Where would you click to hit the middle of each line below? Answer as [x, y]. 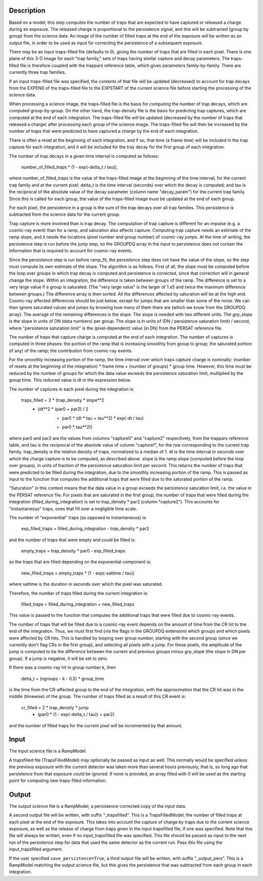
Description [27, 10]
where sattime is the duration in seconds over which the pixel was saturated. [86, 584]
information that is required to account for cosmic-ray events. [71, 251]
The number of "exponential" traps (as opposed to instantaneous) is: [78, 517]
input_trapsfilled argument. [36, 849]
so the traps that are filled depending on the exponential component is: [80, 562]
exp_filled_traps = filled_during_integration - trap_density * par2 [85, 529]
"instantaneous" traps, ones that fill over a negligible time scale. [73, 509]
